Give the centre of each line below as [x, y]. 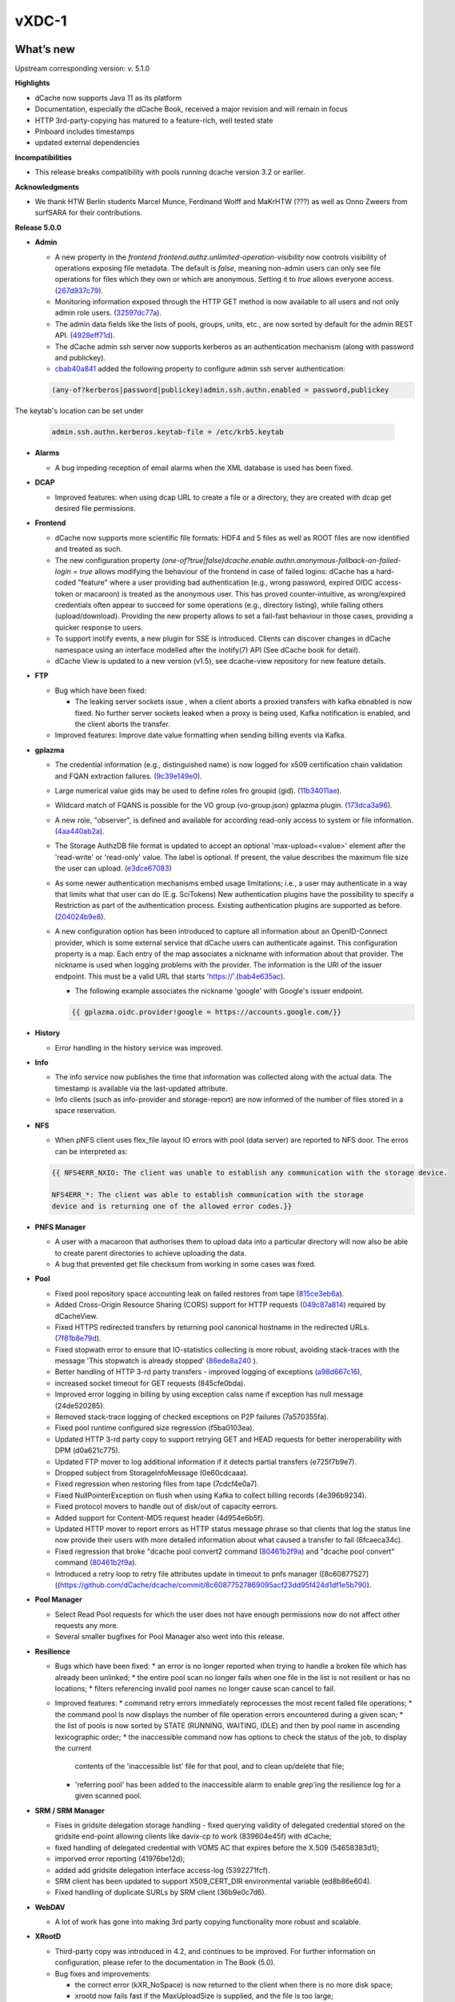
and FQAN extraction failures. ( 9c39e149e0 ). [129, 776]
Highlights [32, 83]
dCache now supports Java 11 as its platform [108, 98]
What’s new [45, 49]
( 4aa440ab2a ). [80, 831]
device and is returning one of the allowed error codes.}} [172, 1206]
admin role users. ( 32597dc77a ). [108, 313]
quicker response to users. [99, 627]
